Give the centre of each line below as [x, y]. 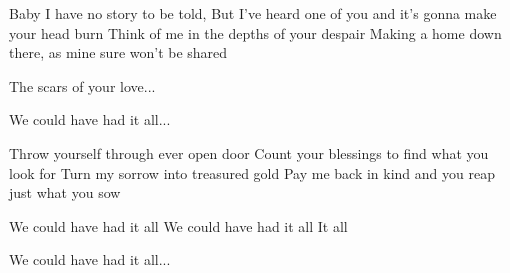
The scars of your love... [82, 85]
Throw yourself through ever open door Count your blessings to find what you [249, 152]
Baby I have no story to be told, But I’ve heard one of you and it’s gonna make [253, 13]
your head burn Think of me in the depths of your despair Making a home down [255, 32]
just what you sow [65, 192]
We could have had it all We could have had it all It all [178, 225]
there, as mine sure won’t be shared [118, 52]
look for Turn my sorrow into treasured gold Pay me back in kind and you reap [252, 172]
